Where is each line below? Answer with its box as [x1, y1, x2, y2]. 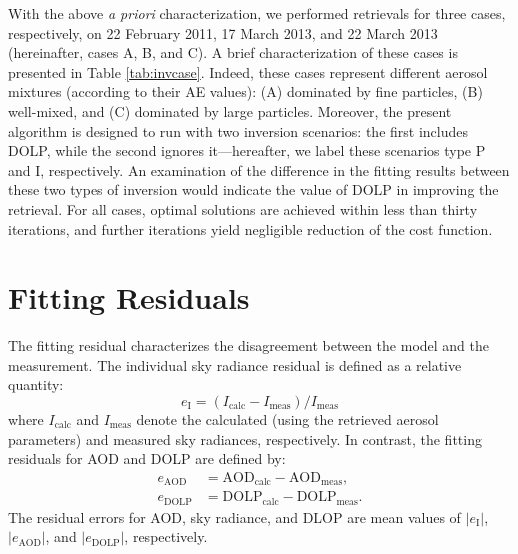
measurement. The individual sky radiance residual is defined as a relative [8, 354, 462, 375]
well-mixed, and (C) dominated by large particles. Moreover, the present [8, 100, 452, 121]
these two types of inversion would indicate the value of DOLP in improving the [8, 179, 499, 200]
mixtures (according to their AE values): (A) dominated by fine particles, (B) [8, 81, 483, 102]
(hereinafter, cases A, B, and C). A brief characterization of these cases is [8, 42, 458, 63]
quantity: [8, 374, 64, 395]
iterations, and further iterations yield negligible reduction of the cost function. [8, 218, 493, 239]
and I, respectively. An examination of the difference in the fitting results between [8, 159, 510, 180]
